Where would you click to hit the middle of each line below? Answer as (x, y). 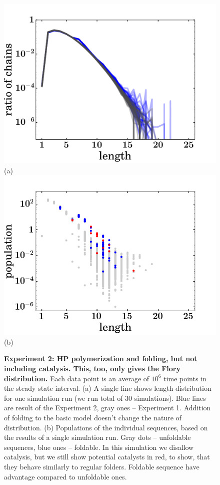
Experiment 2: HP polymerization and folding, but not (101, 358)
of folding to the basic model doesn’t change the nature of (93, 417)
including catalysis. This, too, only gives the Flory (92, 368)
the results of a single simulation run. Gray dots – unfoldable (97, 437)
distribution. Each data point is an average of (77, 378)
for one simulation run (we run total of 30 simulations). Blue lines (105, 398)
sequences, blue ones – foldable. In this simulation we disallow (99, 447)
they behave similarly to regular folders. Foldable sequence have (102, 466)
